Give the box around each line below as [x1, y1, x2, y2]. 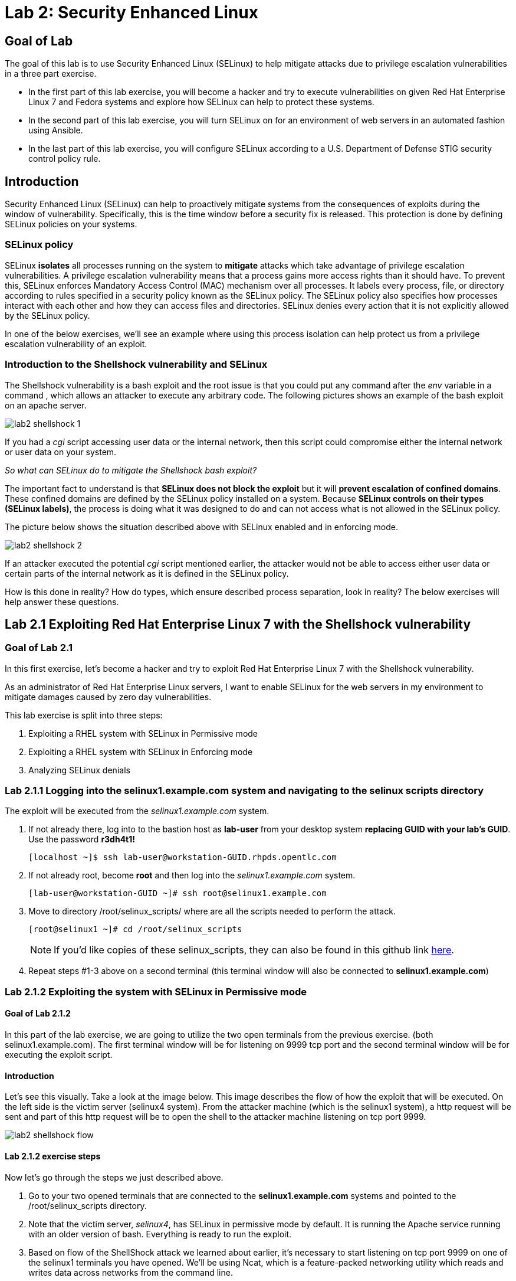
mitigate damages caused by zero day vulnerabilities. [5, 691, 212, 702]
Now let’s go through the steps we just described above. [5, 1172, 224, 1182]
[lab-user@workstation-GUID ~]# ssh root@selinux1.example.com [28, 888, 327, 898]
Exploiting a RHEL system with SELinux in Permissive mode [28, 728, 258, 738]
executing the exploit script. [5, 1050, 113, 1060]
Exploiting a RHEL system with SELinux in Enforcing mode [28, 746, 253, 757]
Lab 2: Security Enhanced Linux [5, 2, 258, 22]
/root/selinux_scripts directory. [28, 1200, 147, 1211]
